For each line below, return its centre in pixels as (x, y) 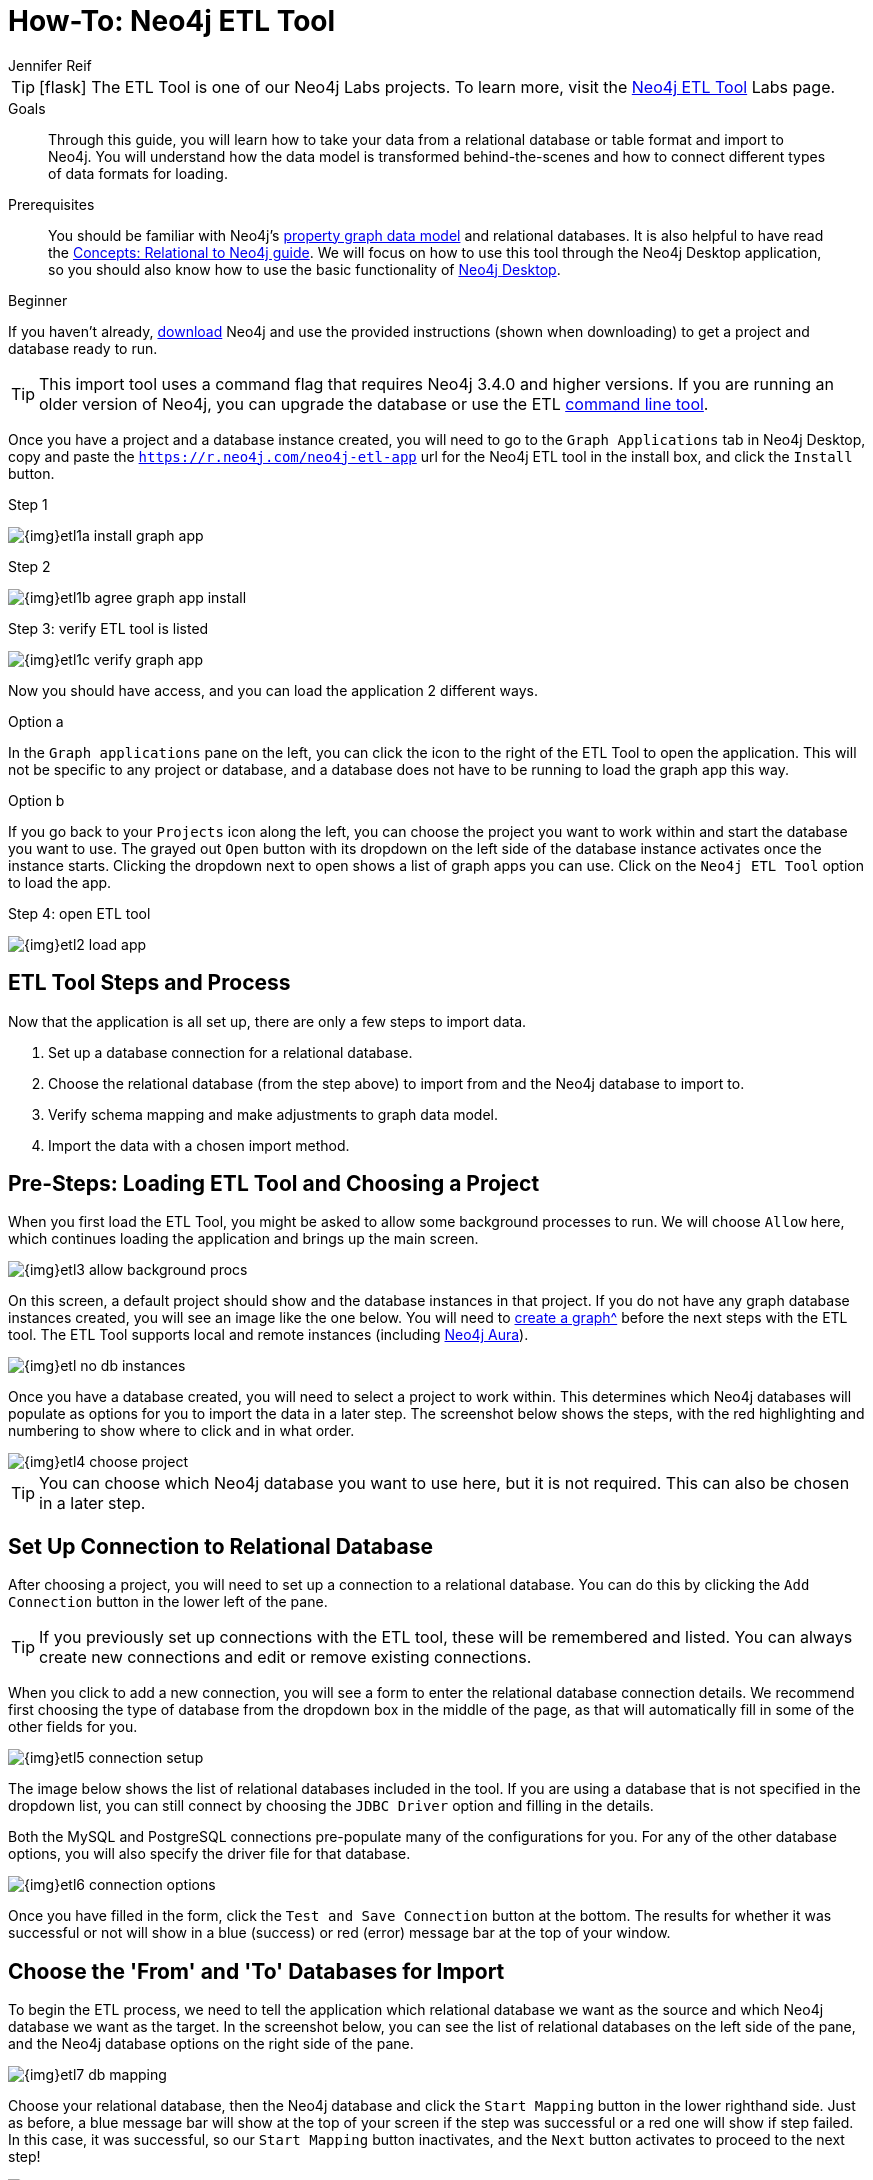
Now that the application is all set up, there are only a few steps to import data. (267, 1021)
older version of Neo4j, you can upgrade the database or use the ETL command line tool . (374, 403)
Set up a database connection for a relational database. (230, 1052)
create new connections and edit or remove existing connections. (285, 1657)
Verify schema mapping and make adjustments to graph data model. (273, 1114)
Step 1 (28, 504)
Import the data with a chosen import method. (199, 1145)
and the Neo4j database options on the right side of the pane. (211, 2044)
